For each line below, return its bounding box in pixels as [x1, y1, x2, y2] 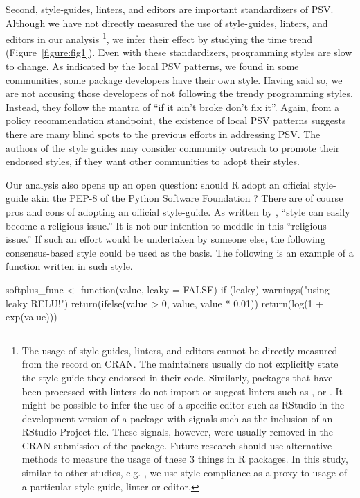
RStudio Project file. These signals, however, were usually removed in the [21, 424, 334, 439]
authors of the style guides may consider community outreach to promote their [6, 140, 340, 155]
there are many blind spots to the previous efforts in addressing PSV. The [6, 127, 321, 141]
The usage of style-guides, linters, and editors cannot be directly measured [21, 343, 338, 357]
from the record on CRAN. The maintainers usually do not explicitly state [21, 357, 339, 371]
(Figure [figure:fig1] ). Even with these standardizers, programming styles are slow [6, 45, 352, 60]
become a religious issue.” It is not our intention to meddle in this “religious [6, 218, 327, 232]
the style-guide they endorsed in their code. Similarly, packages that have [21, 370, 333, 384]
